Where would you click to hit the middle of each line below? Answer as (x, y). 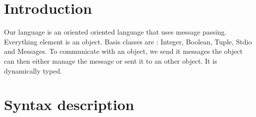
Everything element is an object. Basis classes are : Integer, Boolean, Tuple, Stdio (128, 41)
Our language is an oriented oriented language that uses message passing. (115, 32)
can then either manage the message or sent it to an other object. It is (111, 60)
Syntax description (69, 104)
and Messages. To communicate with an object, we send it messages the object (123, 51)
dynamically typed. (33, 70)
